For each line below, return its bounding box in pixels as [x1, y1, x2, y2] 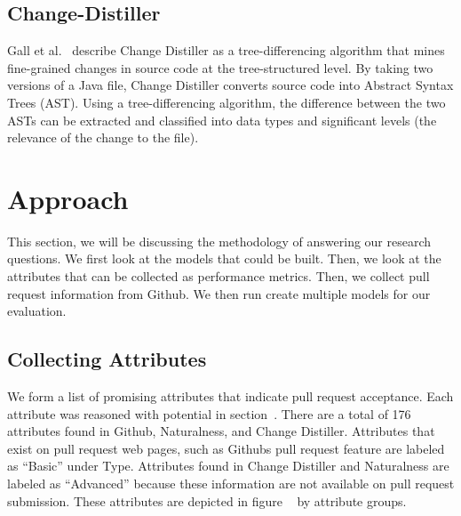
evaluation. [7, 302, 67, 320]
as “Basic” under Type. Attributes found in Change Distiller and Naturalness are [7, 456, 449, 475]
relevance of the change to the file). [7, 128, 199, 147]
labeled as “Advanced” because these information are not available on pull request [7, 474, 455, 493]
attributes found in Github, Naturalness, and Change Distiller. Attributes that [7, 422, 435, 440]
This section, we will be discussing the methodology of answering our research [7, 231, 432, 250]
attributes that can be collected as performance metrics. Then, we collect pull [7, 267, 430, 286]
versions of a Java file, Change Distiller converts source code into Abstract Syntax [7, 76, 454, 94]
